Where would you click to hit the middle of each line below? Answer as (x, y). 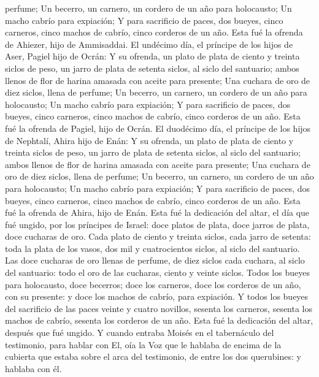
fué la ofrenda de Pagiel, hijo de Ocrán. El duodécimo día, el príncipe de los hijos (158, 128)
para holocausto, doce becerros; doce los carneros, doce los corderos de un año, (153, 284)
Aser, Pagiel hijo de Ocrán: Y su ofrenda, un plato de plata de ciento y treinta (152, 56)
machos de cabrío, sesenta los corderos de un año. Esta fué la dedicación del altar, (159, 320)
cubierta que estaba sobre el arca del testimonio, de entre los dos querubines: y (153, 356)
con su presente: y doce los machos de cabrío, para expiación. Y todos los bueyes (157, 296)
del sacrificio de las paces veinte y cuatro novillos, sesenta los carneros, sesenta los (159, 308)
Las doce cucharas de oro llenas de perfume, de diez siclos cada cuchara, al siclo (155, 260)
